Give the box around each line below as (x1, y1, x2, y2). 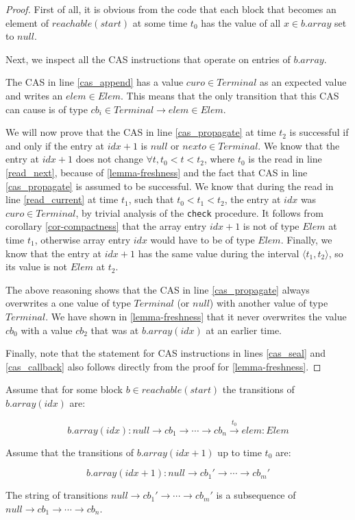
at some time (132, 15, 188, 29)
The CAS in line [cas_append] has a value (5, 75, 184, 89)
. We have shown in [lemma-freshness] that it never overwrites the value (45, 309, 347, 323)
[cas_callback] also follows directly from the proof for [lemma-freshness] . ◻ (5, 359, 321, 373)
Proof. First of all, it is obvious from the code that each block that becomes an (5, 2, 336, 16)
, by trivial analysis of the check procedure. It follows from (75, 205, 323, 220)
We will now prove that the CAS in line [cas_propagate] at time (5, 125, 276, 139)
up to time (217, 445, 262, 459)
